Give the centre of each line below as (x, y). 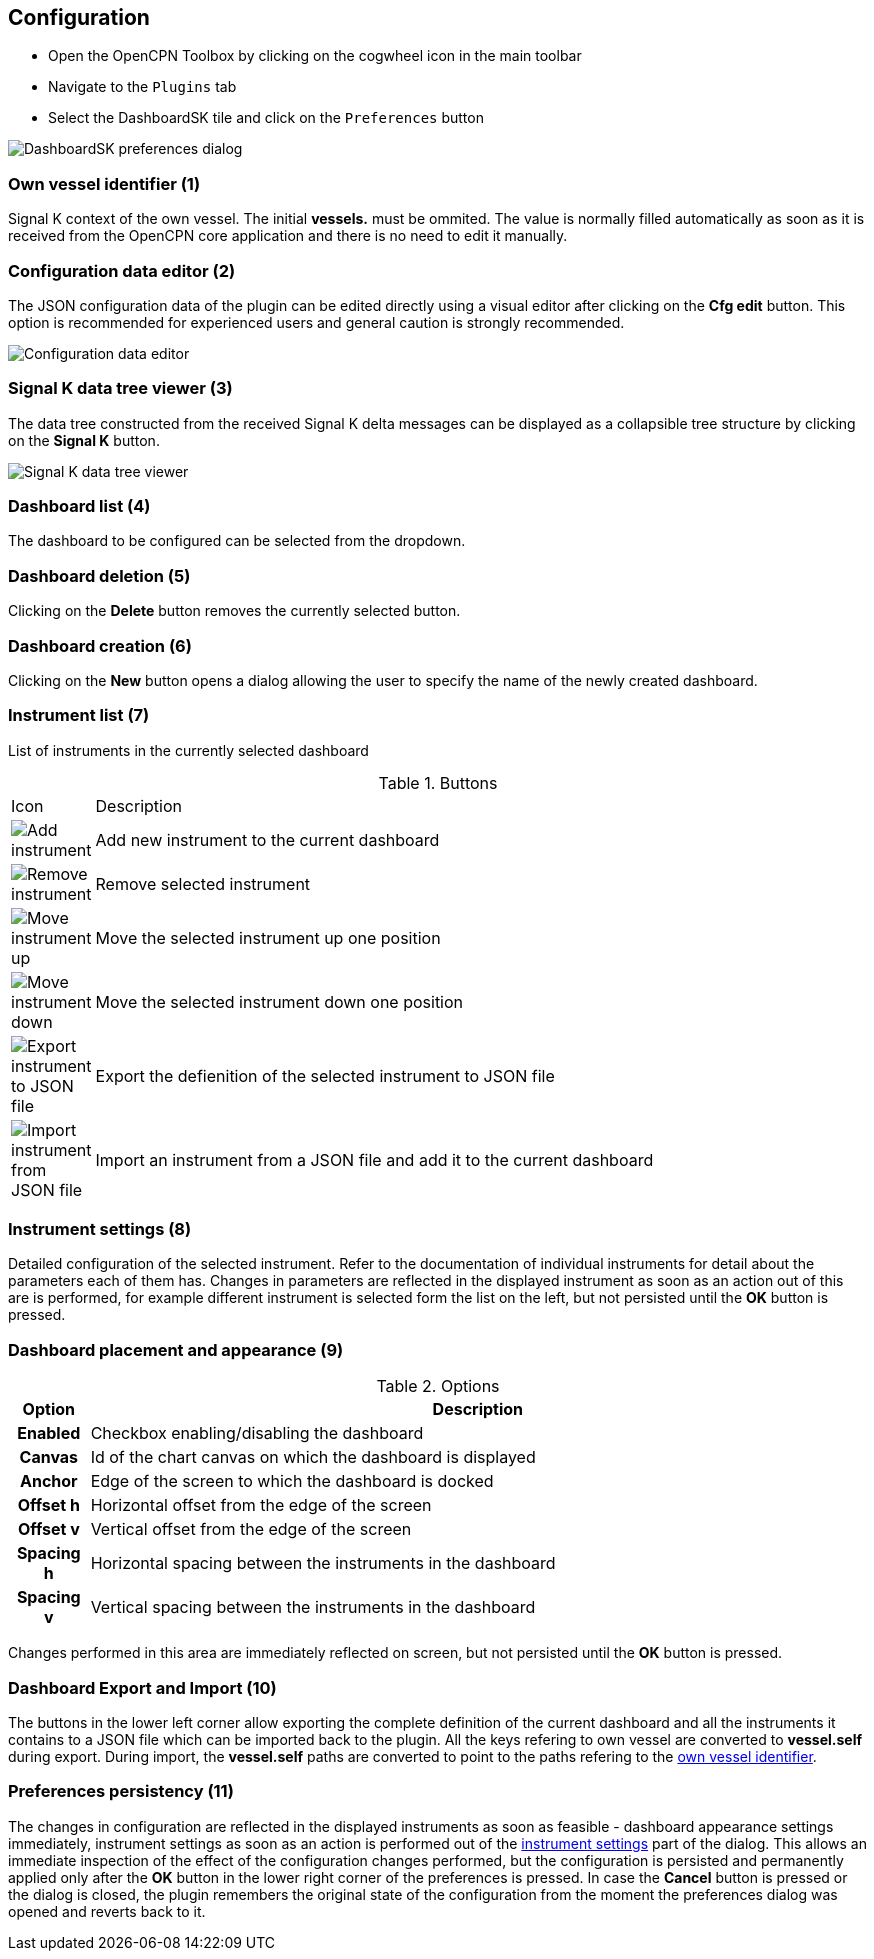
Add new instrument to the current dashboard (267, 839)
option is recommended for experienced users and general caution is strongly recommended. (316, 322)
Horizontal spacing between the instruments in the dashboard (323, 1563)
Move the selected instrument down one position (279, 1001)
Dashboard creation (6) (100, 645)
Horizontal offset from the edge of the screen (261, 1505)
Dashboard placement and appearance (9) (176, 1349)
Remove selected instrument (203, 883)
